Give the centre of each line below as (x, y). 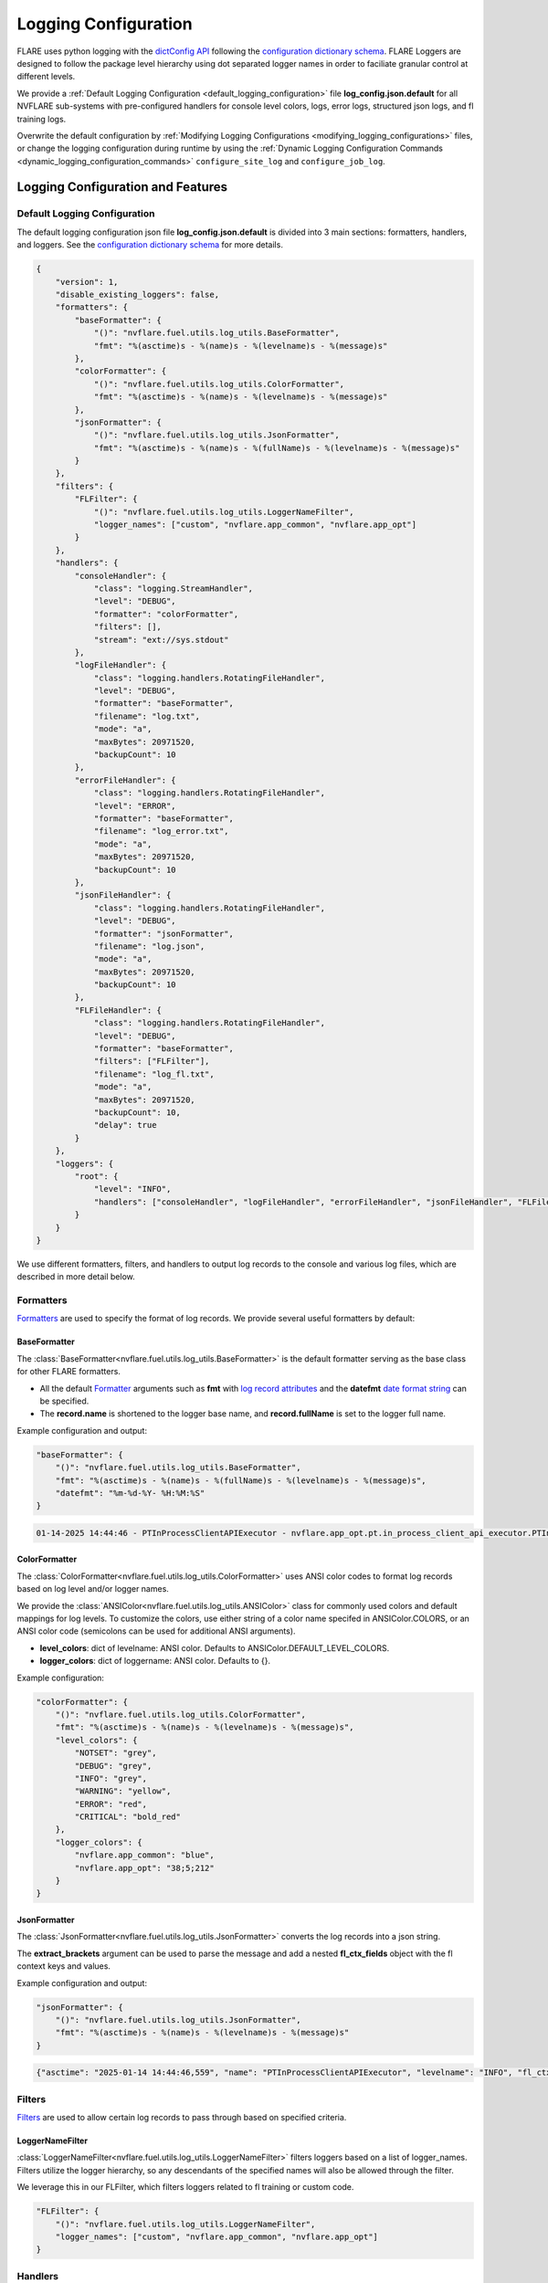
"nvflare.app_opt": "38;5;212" (144, 1868)
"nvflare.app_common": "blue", (144, 1855)
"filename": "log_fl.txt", (154, 1074)
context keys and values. (64, 1966)
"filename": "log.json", (149, 946)
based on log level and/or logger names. (93, 1589)
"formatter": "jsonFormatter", (164, 933)
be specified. (64, 1401)
